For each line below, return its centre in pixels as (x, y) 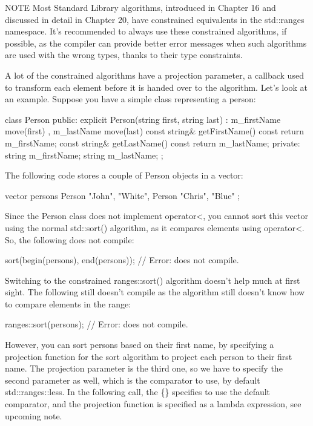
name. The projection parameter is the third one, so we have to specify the (144, 368)
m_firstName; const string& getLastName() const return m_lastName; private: (153, 143)
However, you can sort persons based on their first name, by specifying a (140, 345)
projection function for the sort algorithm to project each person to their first (149, 356)
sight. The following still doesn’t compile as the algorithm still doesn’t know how (155, 292)
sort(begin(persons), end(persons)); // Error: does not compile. (122, 260)
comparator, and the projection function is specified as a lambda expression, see (153, 404)
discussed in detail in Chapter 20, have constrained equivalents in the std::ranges (155, 19)
